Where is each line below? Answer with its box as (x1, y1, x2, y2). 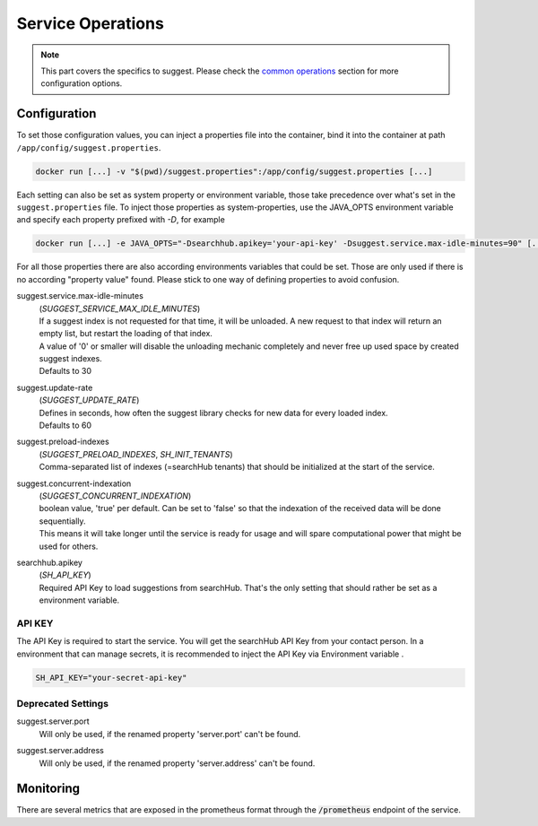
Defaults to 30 (39, 366, 91, 377)
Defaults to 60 (39, 420, 92, 430)
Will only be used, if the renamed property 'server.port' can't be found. (39, 728, 301, 739)
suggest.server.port (16, 716, 90, 726)
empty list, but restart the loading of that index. (39, 328, 213, 339)
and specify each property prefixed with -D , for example (16, 214, 226, 225)
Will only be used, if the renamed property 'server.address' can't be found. (39, 758, 316, 769)
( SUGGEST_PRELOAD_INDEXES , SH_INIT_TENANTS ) (39, 448, 233, 459)
